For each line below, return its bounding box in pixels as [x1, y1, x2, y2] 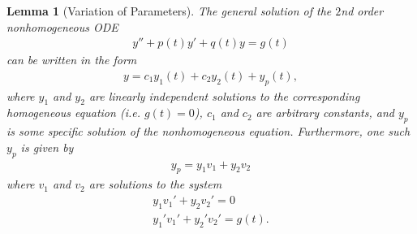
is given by [20, 138, 74, 155]
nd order [341, 2, 384, 19]
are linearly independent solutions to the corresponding [88, 87, 360, 104]
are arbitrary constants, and [256, 104, 394, 121]
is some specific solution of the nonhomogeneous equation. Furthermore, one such [6, 123, 411, 140]
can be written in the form [6, 51, 137, 68]
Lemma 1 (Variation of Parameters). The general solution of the [6, 2, 332, 19]
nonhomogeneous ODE [6, 18, 118, 35]
